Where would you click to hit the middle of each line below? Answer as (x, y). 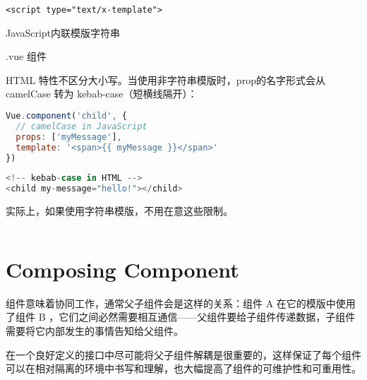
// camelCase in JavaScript (82, 126)
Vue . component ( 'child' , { (66, 116)
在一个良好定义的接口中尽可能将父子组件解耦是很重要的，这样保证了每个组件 (183, 354)
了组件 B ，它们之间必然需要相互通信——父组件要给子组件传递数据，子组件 (181, 317)
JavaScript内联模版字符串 (63, 32)
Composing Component (122, 269)
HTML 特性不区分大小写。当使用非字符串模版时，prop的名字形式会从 (166, 79)
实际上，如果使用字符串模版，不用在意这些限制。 (119, 211)
